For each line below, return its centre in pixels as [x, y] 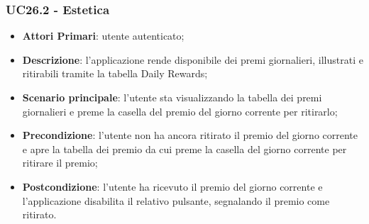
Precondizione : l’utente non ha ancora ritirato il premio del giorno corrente [190, 135]
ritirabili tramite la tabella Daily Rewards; [115, 73]
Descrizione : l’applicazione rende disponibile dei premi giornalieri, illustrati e [193, 59]
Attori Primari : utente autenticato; [103, 36]
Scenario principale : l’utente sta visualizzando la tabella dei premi [172, 97]
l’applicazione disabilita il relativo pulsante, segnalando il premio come [176, 200]
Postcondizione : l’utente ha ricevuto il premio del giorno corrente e [172, 186]
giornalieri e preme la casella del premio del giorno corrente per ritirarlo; [180, 111]
